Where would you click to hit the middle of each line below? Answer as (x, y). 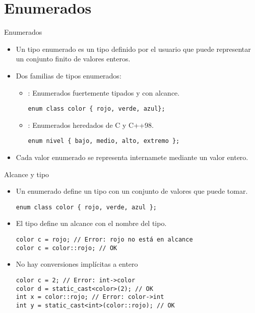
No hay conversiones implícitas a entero (77, 264)
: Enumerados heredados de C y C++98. (91, 125)
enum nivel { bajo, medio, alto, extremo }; (104, 141)
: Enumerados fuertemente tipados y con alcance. (104, 92)
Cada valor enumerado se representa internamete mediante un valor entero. (132, 157)
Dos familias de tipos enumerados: (69, 75)
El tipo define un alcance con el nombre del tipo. (91, 223)
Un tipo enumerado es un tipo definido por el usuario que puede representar (133, 49)
